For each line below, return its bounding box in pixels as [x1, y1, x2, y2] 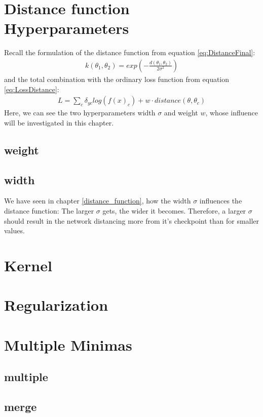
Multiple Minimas [4, 334, 132, 355]
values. [4, 225, 25, 236]
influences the [199, 195, 242, 206]
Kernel [4, 255, 52, 275]
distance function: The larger [4, 205, 94, 216]
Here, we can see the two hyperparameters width [4, 107, 156, 118]
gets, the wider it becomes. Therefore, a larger [102, 205, 246, 216]
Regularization [4, 295, 108, 315]
